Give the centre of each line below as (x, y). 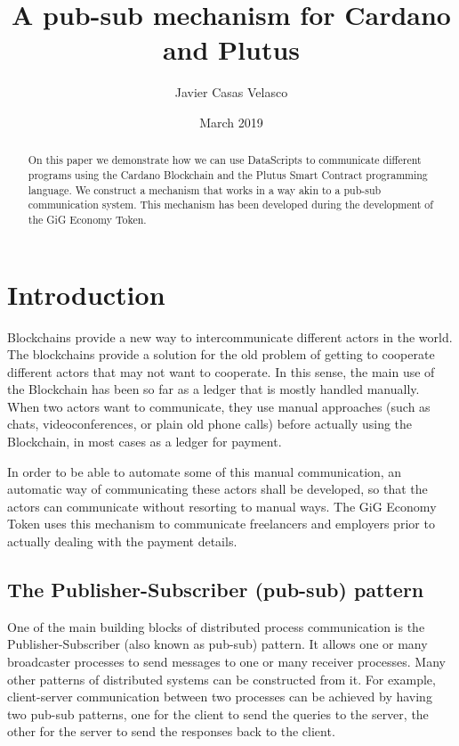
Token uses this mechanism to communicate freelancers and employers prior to (221, 524)
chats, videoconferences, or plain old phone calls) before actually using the (210, 424)
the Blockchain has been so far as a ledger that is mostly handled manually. (213, 389)
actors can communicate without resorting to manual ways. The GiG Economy (222, 506)
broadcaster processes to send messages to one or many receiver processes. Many (226, 662)
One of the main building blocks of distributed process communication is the (216, 626)
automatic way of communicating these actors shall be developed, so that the (217, 489)
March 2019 (231, 122)
